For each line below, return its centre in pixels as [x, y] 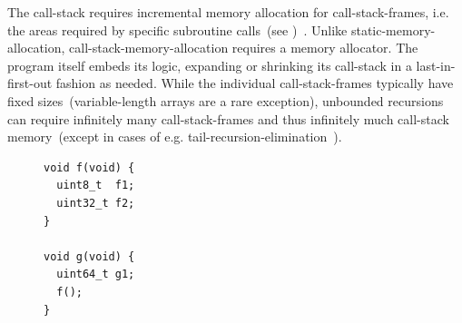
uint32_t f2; [96, 203]
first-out [30, 83]
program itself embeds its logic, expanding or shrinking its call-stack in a [210, 65]
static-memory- [393, 29]
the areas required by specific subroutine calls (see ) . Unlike [177, 29]
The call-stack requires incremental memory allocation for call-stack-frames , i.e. [228, 12]
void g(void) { [89, 256]
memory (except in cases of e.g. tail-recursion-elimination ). [175, 137]
